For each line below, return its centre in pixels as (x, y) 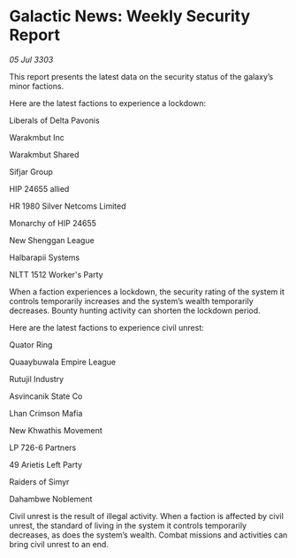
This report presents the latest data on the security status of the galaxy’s (141, 76)
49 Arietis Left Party (46, 464)
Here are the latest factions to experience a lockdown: (107, 103)
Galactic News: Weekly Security (130, 16)
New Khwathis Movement (56, 430)
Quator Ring (31, 344)
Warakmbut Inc (37, 137)
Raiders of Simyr (39, 482)
